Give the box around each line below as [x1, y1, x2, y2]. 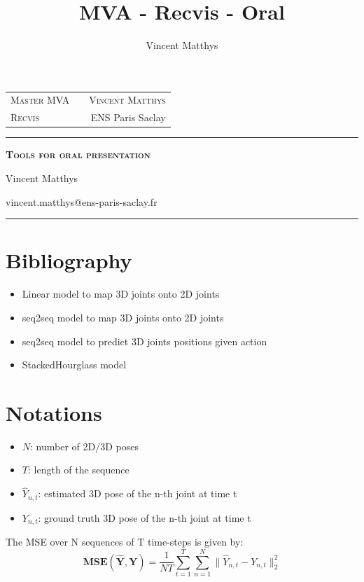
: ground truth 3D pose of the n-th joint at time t [38, 510, 251, 525]
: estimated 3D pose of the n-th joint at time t [38, 486, 237, 501]
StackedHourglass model [22, 357, 127, 372]
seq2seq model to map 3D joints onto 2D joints [22, 310, 224, 324]
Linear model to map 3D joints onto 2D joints [22, 286, 220, 301]
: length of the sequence [27, 462, 129, 477]
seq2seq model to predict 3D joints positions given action [22, 333, 267, 348]
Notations [6, 398, 102, 427]
